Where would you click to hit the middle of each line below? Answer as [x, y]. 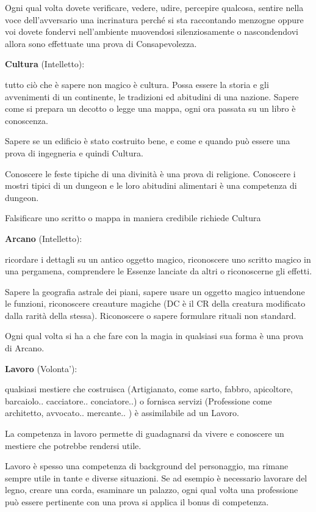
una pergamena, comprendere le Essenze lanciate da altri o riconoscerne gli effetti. [159, 271]
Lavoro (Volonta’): [41, 368]
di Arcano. [25, 348]
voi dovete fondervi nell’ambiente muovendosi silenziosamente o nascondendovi [152, 31]
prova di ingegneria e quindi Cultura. [74, 152]
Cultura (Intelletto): [45, 64]
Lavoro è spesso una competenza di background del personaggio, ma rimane [147, 466]
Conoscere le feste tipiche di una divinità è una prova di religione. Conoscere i [150, 173]
